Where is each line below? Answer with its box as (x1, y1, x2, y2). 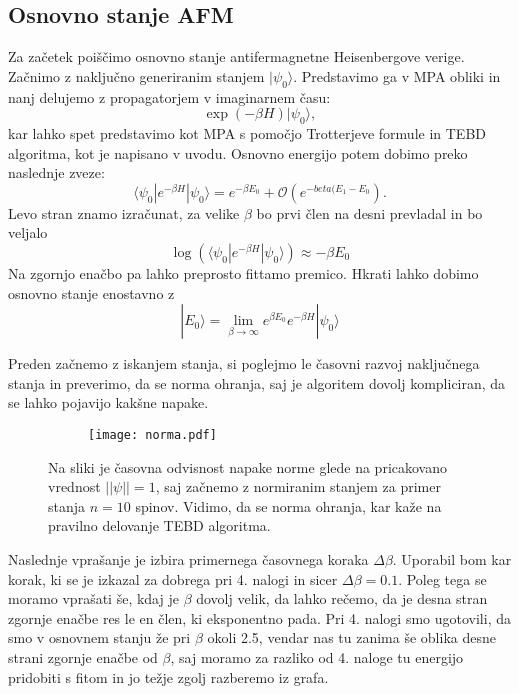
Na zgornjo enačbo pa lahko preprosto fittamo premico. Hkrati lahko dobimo (8, 262, 479, 283)
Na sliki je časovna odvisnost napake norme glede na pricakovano (48, 456, 447, 477)
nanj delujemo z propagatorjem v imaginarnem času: (8, 86, 331, 107)
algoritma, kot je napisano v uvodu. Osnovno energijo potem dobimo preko (8, 142, 468, 163)
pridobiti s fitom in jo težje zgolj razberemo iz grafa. (8, 666, 329, 687)
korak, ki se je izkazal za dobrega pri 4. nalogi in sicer (8, 568, 338, 589)
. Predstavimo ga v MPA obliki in (293, 65, 501, 86)
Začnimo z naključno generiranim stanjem (8, 65, 265, 86)
